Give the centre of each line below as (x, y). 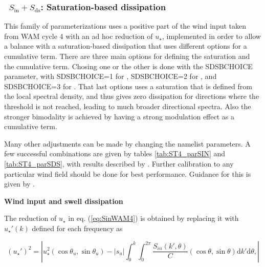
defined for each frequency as (77, 228)
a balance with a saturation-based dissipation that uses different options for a (126, 46)
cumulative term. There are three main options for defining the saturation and (127, 56)
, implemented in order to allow (211, 36)
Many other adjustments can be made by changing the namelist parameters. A (127, 143)
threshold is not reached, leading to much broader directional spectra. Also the (128, 106)
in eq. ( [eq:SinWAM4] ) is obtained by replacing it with (153, 218)
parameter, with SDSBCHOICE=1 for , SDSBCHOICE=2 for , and (111, 76)
